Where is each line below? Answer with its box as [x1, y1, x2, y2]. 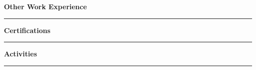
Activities [4, 49, 37, 59]
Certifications [4, 25, 51, 35]
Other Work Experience [4, 1, 87, 11]
